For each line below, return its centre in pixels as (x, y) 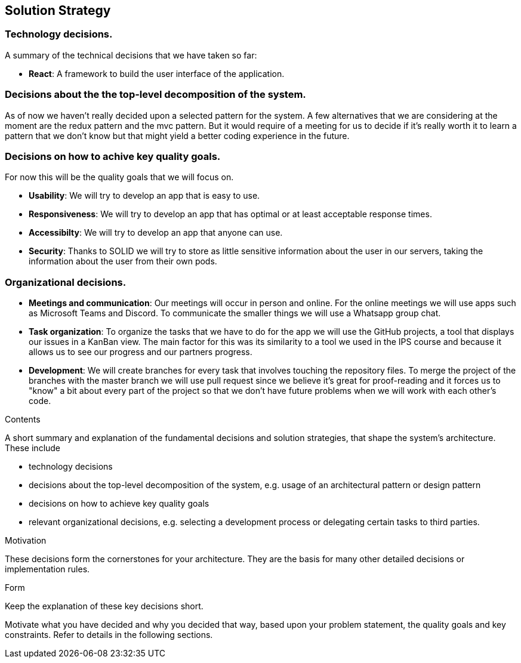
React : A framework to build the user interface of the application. (157, 73)
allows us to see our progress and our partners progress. (141, 352)
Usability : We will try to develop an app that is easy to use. (144, 196)
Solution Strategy (58, 10)
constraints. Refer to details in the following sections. (109, 635)
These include (33, 448)
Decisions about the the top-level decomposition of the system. (155, 95)
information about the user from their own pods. (123, 261)
